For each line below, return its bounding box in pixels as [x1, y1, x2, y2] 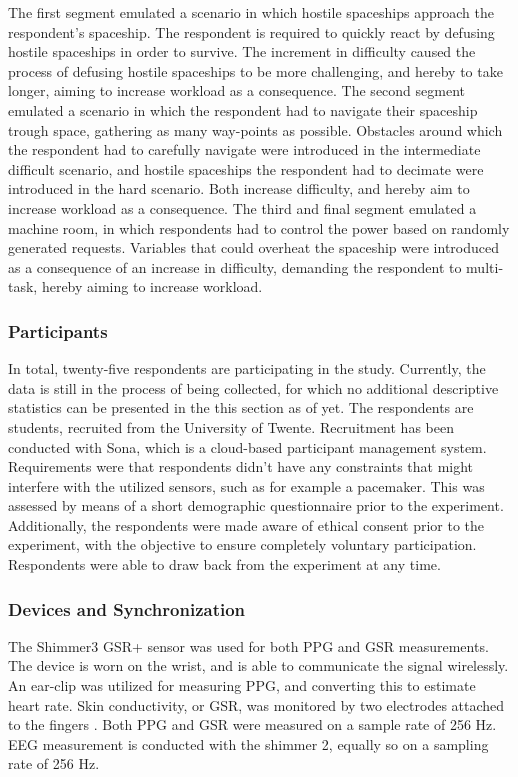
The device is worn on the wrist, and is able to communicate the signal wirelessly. [8, 655, 509, 676]
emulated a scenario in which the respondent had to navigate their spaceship [8, 99, 478, 120]
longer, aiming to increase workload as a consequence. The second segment [8, 80, 465, 101]
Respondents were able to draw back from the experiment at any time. [8, 554, 441, 575]
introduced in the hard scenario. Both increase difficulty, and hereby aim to [8, 178, 470, 199]
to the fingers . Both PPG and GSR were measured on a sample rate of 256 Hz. [8, 714, 497, 735]
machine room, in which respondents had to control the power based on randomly [8, 217, 510, 238]
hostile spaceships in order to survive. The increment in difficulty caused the [8, 41, 476, 62]
